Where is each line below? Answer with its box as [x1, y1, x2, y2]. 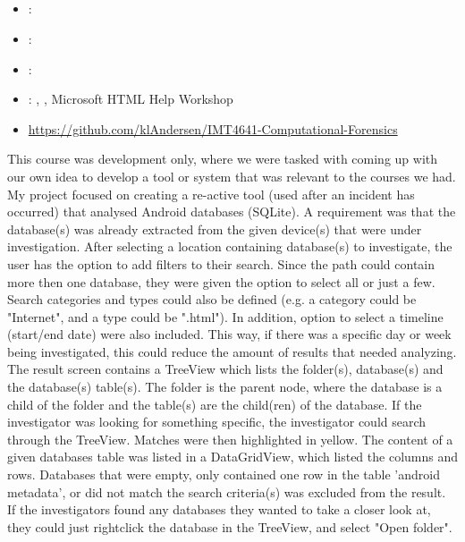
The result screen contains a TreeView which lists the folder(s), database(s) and [7, 360, 444, 378]
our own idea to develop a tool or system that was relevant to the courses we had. [7, 166, 456, 185]
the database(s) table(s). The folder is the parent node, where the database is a [7, 377, 443, 396]
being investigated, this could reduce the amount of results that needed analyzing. [7, 342, 457, 360]
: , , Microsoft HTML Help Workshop [28, 89, 233, 108]
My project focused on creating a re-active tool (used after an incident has [7, 184, 415, 203]
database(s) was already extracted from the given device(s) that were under [7, 219, 422, 238]
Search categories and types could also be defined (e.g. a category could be [7, 290, 417, 309]
